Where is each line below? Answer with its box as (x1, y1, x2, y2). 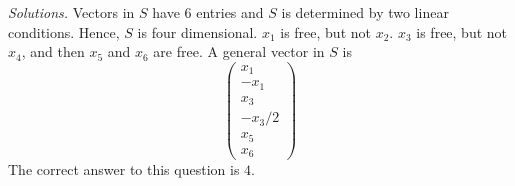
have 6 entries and (152, 2, 264, 22)
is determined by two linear (281, 2, 449, 22)
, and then (21, 41, 85, 62)
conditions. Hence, (8, 21, 120, 42)
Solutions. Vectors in (8, 2, 135, 22)
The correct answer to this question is (8, 159, 240, 180)
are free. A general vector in (153, 41, 325, 62)
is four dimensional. (137, 21, 258, 42)
